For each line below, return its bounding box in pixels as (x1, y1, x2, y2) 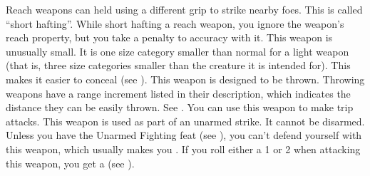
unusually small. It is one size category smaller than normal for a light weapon (6, 43, 349, 58)
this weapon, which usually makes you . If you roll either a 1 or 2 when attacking (6, 141, 361, 156)
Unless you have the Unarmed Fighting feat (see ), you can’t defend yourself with (6, 128, 362, 143)
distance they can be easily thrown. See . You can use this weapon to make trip (6, 100, 354, 115)
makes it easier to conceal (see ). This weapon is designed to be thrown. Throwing (6, 71, 365, 86)
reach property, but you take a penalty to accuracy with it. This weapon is (6, 30, 333, 45)
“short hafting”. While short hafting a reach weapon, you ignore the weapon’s (6, 16, 344, 31)
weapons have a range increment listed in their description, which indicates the (6, 86, 351, 100)
